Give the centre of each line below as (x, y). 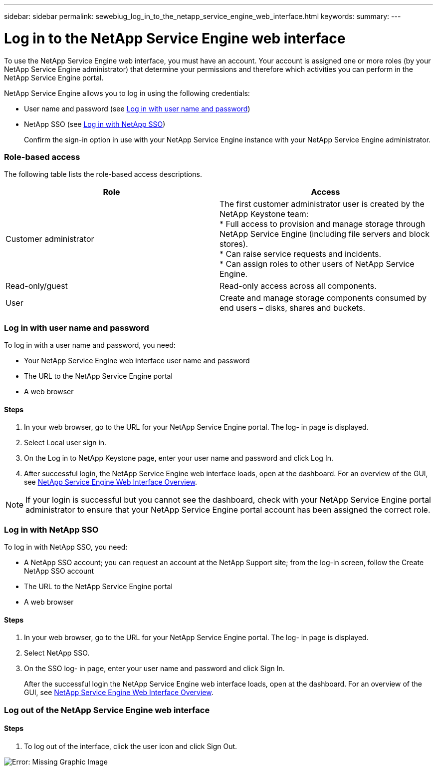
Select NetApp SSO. (57, 653)
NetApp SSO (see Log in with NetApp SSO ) (95, 124)
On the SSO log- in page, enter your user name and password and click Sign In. (154, 669)
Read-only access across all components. (298, 286)
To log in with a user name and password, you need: (90, 345)
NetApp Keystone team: (264, 214)
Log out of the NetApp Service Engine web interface (107, 710)
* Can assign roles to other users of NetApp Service (317, 264)
